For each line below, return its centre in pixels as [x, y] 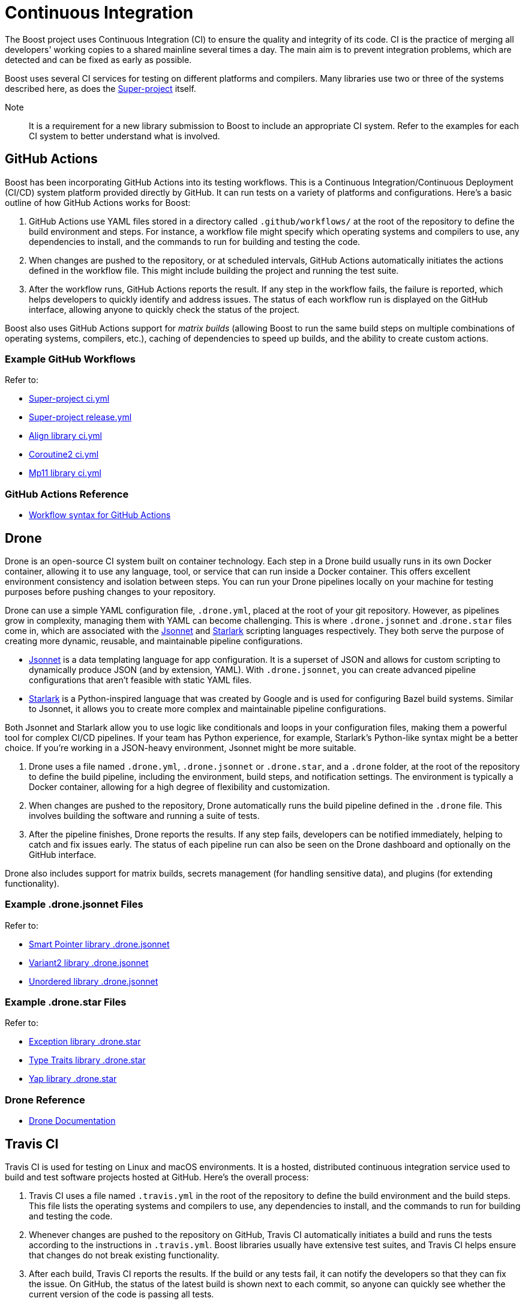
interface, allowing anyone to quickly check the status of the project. [164, 309]
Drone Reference [45, 1100]
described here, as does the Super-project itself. [100, 88]
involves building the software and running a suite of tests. [144, 815]
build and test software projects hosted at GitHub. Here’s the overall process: [157, 1177]
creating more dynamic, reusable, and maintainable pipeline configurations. [154, 641]
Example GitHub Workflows [70, 359]
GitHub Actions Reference [67, 494]
